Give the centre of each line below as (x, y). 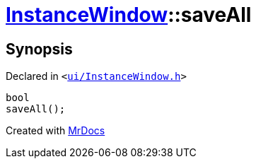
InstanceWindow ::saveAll (129, 15)
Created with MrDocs (56, 131)
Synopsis (39, 49)
